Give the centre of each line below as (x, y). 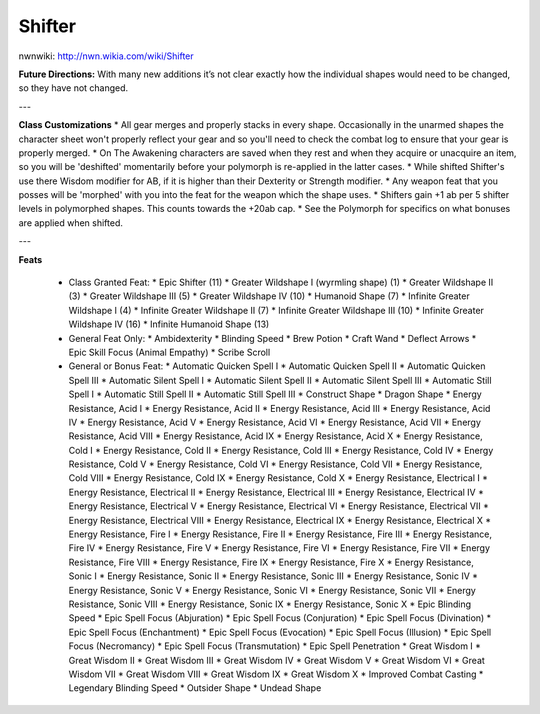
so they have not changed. (73, 88)
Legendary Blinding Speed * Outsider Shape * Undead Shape (195, 688)
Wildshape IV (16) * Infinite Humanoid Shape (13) (169, 324)
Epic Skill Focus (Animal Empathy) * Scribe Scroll (169, 352)
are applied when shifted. (71, 222)
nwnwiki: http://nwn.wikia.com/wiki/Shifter (106, 56)
